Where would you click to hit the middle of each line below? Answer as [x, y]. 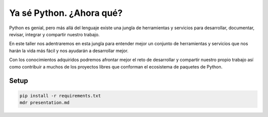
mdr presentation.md [44, 102]
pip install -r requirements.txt [60, 96]
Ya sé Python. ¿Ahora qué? [66, 13]
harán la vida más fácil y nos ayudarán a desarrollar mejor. [69, 51]
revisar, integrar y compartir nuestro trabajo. [54, 34]
